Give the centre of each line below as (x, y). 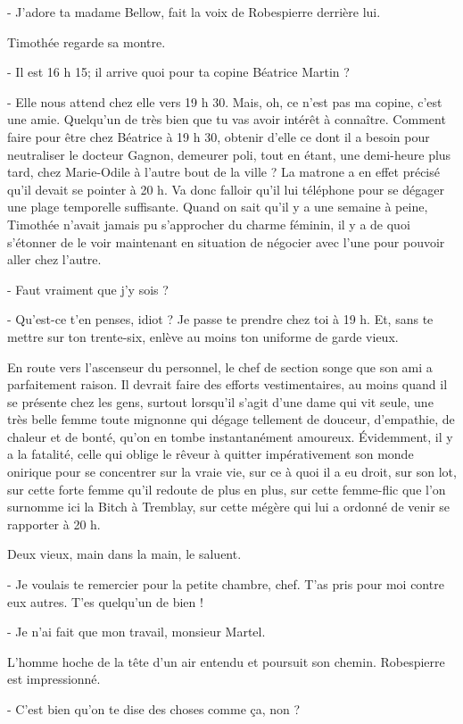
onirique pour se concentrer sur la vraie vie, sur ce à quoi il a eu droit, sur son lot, (232, 472)
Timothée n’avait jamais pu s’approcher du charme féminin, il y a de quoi (209, 224)
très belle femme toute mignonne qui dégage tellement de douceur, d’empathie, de (231, 419)
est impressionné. (54, 679)
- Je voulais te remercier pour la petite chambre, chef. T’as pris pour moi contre (226, 584)
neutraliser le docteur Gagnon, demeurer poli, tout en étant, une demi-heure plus (229, 154)
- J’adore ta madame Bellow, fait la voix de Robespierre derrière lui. (194, 12)
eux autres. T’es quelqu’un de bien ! (105, 601)
